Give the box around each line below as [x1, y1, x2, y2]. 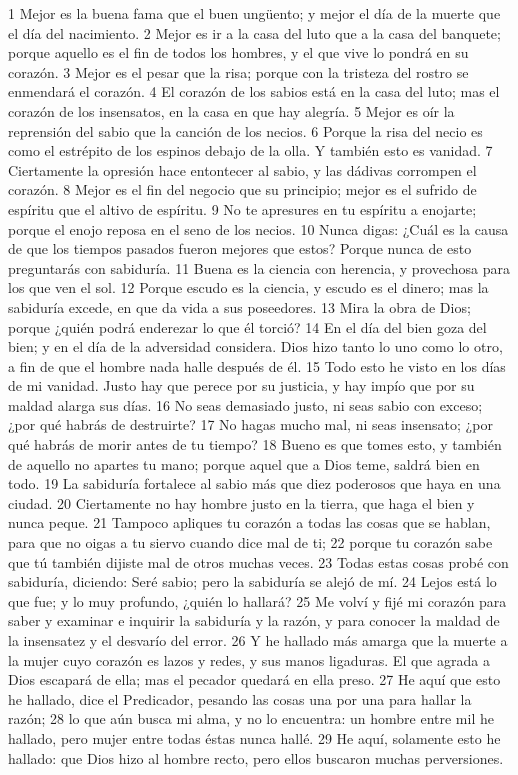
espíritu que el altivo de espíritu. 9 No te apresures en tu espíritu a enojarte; [8, 198, 477, 219]
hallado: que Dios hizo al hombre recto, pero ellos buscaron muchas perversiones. [8, 747, 504, 768]
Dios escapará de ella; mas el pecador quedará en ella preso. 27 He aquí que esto [8, 669, 501, 690]
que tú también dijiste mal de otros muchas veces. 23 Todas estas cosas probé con [8, 551, 509, 572]
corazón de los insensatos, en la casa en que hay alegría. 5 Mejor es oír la [8, 100, 455, 121]
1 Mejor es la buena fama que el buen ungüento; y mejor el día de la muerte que [8, 3, 501, 23]
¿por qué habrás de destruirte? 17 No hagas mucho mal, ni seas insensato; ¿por [8, 414, 493, 435]
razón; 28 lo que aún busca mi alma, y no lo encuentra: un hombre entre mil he [8, 708, 494, 729]
